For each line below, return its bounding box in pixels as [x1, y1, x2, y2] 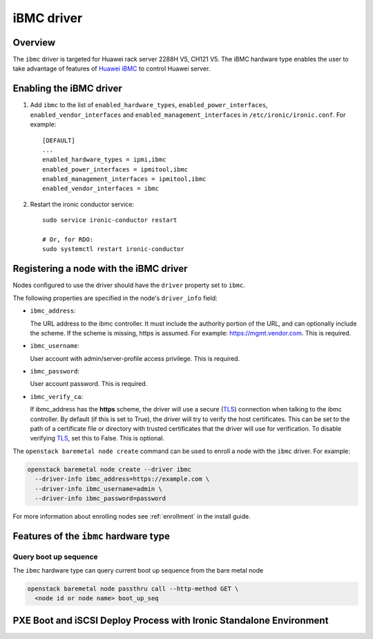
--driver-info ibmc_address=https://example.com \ [35, 475, 210, 483]
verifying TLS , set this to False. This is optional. [30, 434, 165, 443]
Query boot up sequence [12, 552, 98, 562]
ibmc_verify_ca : [30, 392, 84, 400]
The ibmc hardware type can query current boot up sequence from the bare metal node [12, 566, 264, 575]
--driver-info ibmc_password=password [35, 494, 166, 502]
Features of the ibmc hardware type [12, 530, 171, 542]
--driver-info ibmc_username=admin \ [35, 485, 162, 492]
